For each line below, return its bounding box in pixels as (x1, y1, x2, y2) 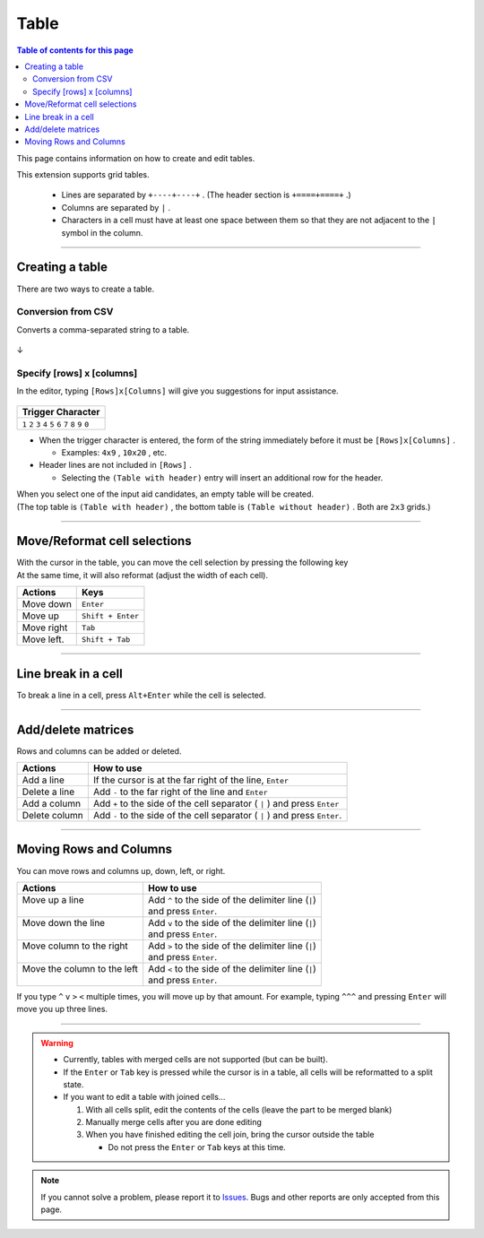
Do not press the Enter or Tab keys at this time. (108, 1141, 286, 1152)
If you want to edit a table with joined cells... (63, 1092, 226, 1103)
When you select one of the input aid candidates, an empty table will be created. (16, 489, 314, 499)
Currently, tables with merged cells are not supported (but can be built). (63, 1054, 329, 1065)
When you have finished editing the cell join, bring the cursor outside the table (85, 1130, 375, 1140)
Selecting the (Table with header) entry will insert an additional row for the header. (61, 472, 384, 483)
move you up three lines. (16, 1004, 108, 1015)
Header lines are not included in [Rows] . (39, 460, 192, 471)
